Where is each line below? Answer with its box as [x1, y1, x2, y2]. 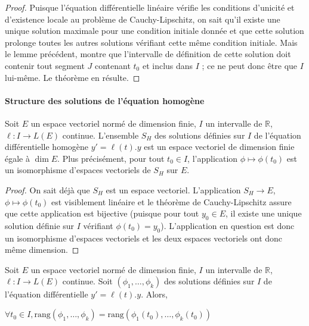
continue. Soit [62, 275, 113, 287]
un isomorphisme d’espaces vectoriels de [5, 164, 151, 176]
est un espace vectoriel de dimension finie [144, 140, 295, 153]
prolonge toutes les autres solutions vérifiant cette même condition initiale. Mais [5, 36, 298, 48]
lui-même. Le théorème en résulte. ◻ [5, 71, 140, 83]
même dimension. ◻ [5, 243, 79, 256]
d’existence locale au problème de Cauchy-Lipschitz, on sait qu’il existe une [5, 12, 280, 25]
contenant [94, 59, 131, 71]
